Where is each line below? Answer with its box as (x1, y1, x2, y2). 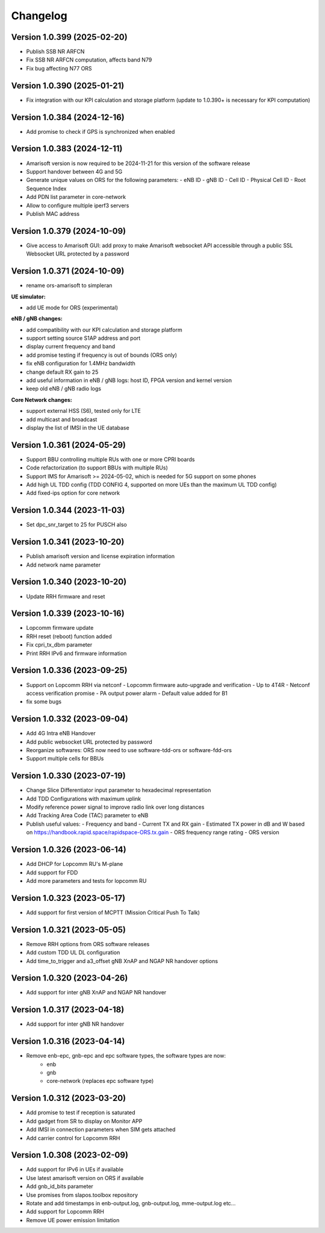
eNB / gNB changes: (11, 315, 63, 322)
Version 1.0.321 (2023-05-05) (11, 924, 126, 935)
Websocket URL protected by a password (26, 250, 129, 257)
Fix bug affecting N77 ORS (26, 64, 93, 72)
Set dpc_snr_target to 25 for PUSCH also (26, 521, 128, 529)
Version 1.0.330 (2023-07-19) (11, 771, 126, 781)
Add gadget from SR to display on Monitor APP (26, 1117, 143, 1125)
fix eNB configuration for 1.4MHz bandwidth (26, 360, 135, 367)
